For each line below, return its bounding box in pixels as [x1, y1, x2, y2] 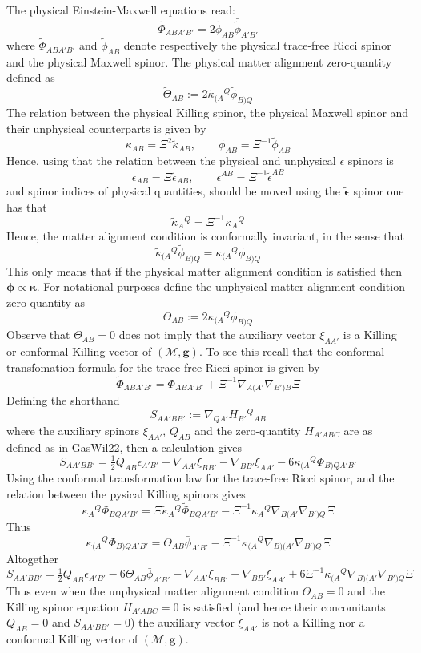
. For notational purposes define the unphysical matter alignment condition [36, 278, 405, 295]
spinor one [353, 183, 404, 200]
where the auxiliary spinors [6, 421, 139, 438]
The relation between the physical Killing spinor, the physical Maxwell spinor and [6, 104, 409, 121]
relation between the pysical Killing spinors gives [6, 485, 246, 502]
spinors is [347, 152, 394, 169]
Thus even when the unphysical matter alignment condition [6, 582, 299, 599]
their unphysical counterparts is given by [6, 119, 206, 136]
